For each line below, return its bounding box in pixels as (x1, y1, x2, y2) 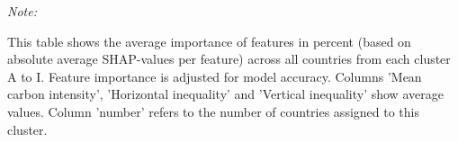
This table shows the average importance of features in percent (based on (7, 31, 411, 50)
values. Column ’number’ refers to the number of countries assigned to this (7, 102, 419, 120)
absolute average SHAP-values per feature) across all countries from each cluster (7, 49, 451, 68)
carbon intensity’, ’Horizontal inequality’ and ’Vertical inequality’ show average (7, 84, 444, 103)
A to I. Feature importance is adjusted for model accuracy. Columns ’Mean (7, 67, 422, 85)
